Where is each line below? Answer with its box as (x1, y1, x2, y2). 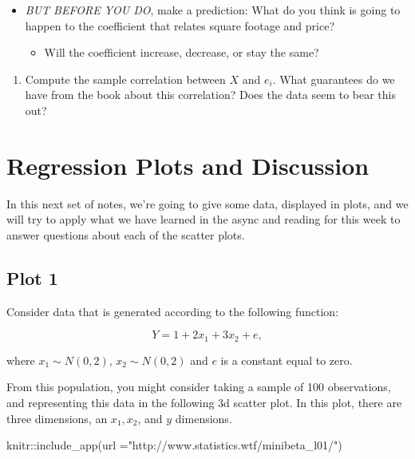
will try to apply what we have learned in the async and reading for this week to (6, 211, 401, 228)
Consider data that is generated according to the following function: (6, 303, 339, 319)
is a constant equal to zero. (220, 351, 353, 368)
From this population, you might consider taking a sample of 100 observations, (6, 378, 391, 395)
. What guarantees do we (272, 70, 395, 87)
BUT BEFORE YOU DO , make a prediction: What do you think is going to (25, 2, 401, 18)
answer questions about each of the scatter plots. (6, 226, 245, 243)
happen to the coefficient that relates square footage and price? (25, 17, 334, 34)
